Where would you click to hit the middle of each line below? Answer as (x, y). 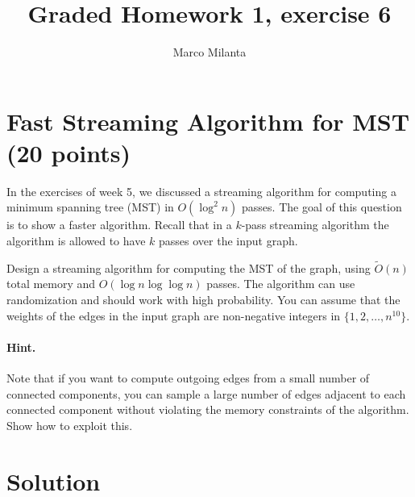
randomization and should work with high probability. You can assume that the (203, 300)
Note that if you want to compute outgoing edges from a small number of (188, 378)
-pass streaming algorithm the (315, 225)
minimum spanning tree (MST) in (90, 207)
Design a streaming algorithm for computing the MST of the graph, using (189, 267)
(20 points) (69, 152)
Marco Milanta (210, 52)
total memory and (51, 284)
